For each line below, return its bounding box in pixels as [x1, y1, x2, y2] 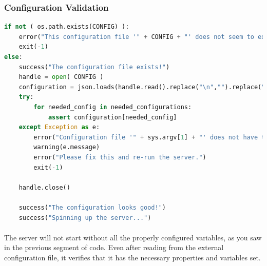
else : [4, 53, 23, 60]
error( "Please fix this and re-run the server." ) [33, 153, 206, 161]
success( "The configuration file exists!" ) [18, 63, 170, 71]
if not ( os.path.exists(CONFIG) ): [4, 23, 129, 31]
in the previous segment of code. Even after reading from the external [4, 242, 224, 253]
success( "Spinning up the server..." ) [18, 214, 151, 221]
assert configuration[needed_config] [48, 113, 177, 121]
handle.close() [18, 183, 70, 191]
